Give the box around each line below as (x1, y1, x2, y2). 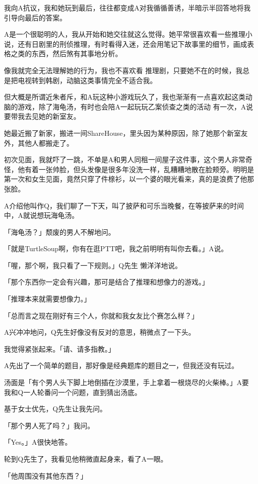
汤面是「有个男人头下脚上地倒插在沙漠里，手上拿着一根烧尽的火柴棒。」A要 (4, 377, 249, 387)
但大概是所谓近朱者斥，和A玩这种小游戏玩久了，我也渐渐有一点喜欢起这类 (4, 92, 246, 102)
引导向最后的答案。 (4, 12, 66, 22)
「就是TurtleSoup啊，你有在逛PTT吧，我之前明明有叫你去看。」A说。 (4, 243, 228, 254)
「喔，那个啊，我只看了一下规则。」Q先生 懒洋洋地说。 (4, 260, 182, 270)
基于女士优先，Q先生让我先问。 (4, 403, 107, 414)
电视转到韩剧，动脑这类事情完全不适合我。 (17, 75, 157, 85)
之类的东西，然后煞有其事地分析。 (10, 48, 122, 59)
